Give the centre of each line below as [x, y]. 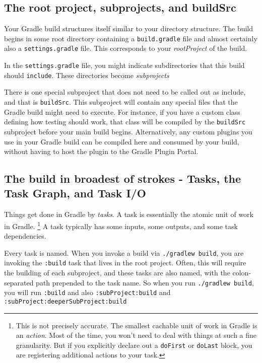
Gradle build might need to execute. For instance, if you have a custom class [122, 112]
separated [19, 282]
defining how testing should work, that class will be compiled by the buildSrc [125, 122]
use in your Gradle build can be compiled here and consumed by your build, [122, 141]
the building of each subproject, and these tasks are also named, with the [117, 273]
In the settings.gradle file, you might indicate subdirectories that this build [124, 65]
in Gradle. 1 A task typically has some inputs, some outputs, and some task [121, 225]
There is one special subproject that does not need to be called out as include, [125, 92]
